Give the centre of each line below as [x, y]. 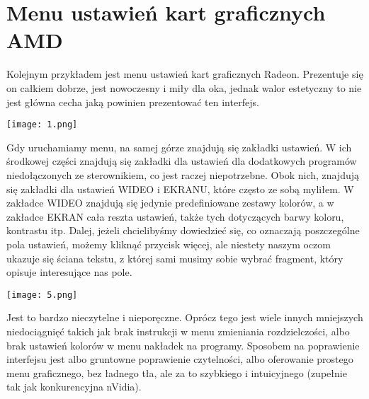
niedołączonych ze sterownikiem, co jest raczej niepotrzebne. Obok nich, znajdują [183, 174]
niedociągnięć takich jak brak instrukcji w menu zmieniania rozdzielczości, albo [178, 331]
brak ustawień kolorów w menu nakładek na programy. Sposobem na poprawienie [183, 345]
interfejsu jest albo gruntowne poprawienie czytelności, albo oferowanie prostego [180, 359]
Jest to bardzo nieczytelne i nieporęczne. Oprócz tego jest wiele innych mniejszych [185, 317]
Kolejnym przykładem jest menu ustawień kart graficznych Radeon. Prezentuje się [185, 74]
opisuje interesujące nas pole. [69, 272]
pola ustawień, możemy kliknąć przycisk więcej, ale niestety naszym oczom [169, 244]
